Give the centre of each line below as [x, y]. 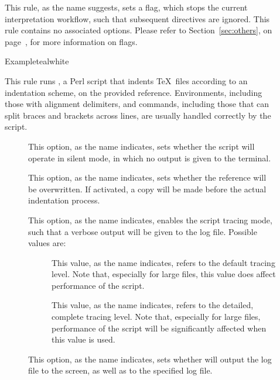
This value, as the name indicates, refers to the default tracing [163, 262]
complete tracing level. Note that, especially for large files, [156, 317]
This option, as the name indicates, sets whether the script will [141, 146]
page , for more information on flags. [71, 41]
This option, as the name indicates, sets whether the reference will [147, 177]
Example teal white [37, 61]
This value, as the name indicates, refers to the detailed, [153, 305]
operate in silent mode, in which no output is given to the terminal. [150, 158]
